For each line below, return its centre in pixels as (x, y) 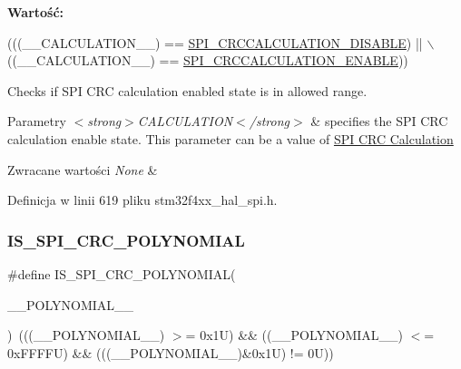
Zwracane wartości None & (83, 169)
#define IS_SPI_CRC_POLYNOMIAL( (122, 273)
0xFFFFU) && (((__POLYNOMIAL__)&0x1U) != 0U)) (171, 352)
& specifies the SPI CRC (379, 121)
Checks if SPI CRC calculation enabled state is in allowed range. (187, 90)
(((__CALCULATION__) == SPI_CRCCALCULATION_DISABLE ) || (215, 42)
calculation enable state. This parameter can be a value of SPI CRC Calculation (230, 138)
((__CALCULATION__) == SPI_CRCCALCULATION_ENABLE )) (208, 60)
